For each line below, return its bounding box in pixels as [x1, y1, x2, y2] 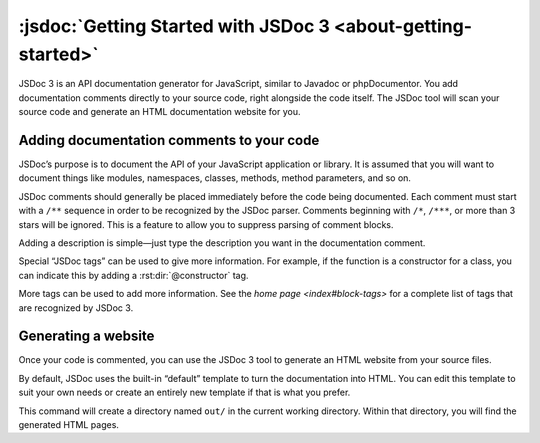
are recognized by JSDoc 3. [18, 301, 134, 314]
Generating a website [18, 328, 155, 345]
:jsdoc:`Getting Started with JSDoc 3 [18, 15, 330, 37]
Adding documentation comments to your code [18, 131, 320, 149]
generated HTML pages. [18, 419, 120, 431]
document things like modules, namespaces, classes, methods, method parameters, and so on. [18, 172, 412, 184]
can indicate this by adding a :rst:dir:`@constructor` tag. [18, 269, 249, 281]
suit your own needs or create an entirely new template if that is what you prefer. [18, 386, 351, 399]
